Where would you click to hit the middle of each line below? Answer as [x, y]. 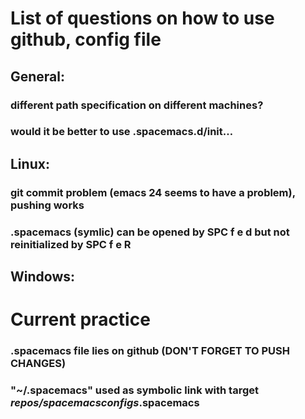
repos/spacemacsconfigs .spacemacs [105, 403]
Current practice [80, 319]
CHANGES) [38, 364]
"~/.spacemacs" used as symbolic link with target [135, 390]
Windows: [43, 277]
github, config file [86, 39]
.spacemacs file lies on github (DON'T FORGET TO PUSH [150, 351]
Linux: [30, 163]
